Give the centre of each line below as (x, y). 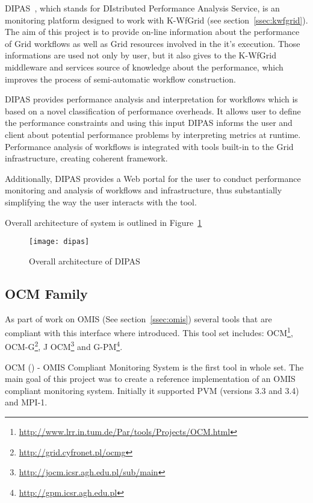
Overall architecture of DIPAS (85, 261)
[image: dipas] (59, 242)
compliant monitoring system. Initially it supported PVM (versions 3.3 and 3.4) (152, 390)
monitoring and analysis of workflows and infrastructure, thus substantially (144, 190)
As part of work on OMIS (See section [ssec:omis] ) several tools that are (138, 318)
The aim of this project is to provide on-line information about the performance (152, 32)
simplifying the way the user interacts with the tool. (101, 202)
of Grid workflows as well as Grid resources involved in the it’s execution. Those (153, 43)
